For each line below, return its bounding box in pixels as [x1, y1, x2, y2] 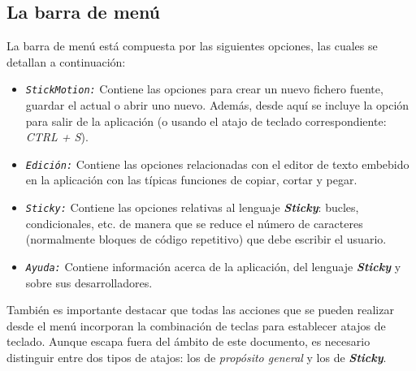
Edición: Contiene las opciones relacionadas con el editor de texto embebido [25, 155, 409, 172]
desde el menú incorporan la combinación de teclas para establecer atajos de [6, 317, 386, 334]
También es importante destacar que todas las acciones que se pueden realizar [6, 301, 394, 318]
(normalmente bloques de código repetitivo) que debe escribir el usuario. [25, 231, 387, 248]
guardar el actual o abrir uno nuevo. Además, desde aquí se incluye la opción [25, 97, 409, 114]
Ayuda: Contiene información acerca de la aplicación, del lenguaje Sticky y [25, 257, 401, 274]
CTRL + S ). [25, 128, 89, 145]
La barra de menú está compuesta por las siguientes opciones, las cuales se [6, 37, 378, 54]
